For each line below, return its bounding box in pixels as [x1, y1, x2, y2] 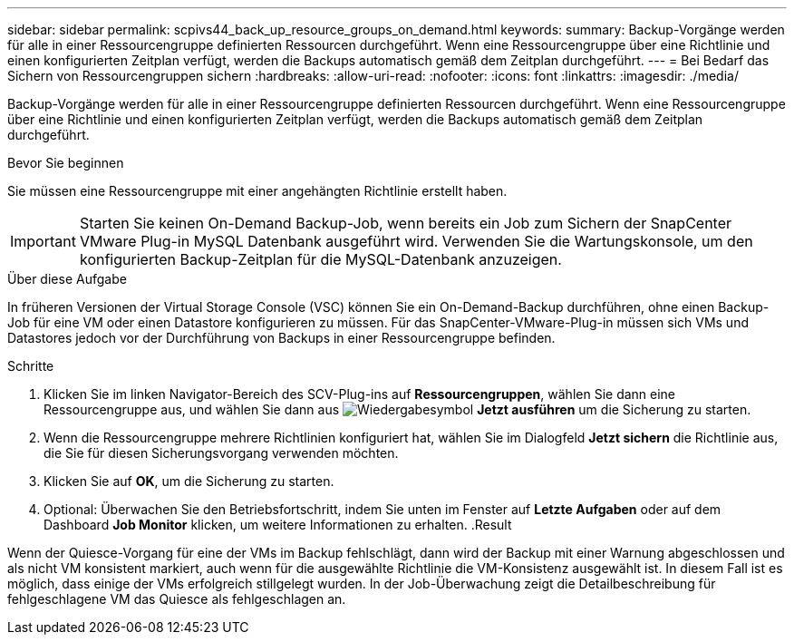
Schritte [7, 358, 54, 374]
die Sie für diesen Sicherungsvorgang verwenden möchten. [44, 445, 399, 461]
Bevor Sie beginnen [7, 155, 124, 170]
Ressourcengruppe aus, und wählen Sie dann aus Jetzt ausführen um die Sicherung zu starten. [44, 402, 751, 417]
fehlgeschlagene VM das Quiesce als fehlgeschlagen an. [7, 591, 346, 607]
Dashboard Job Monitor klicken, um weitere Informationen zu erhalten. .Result [44, 517, 512, 532]
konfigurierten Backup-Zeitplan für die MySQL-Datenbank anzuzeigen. [79, 250, 562, 268]
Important [10, 232, 76, 250]
